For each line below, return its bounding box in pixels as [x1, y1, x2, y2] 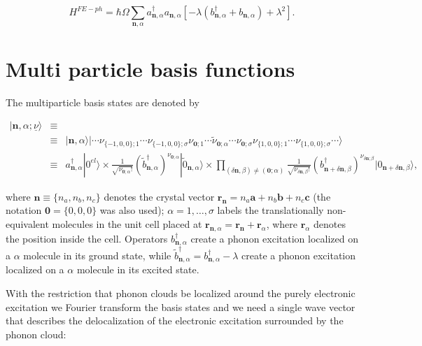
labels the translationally [217, 203, 324, 217]
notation [6, 203, 42, 217]
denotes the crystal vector [104, 189, 215, 203]
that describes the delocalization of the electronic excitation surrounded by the [6, 313, 344, 328]
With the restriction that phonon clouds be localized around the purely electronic [6, 286, 356, 301]
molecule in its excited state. [76, 262, 199, 277]
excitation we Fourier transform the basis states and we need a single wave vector [6, 299, 356, 314]
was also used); [99, 203, 164, 217]
